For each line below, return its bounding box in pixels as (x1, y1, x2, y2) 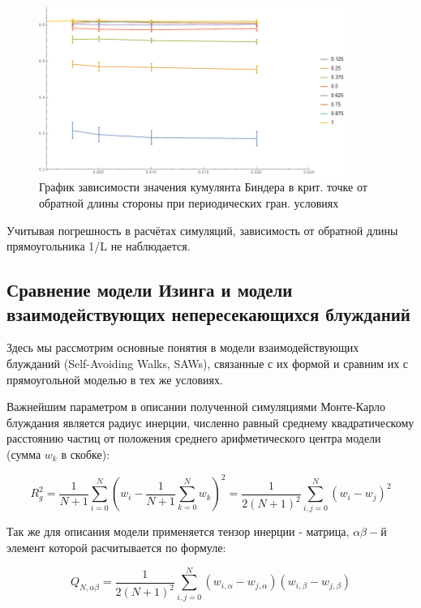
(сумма (6, 446, 41, 462)
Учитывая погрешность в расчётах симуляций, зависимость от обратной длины (6, 221, 398, 238)
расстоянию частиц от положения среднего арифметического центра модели (6, 430, 381, 447)
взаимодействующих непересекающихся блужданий (6, 301, 410, 326)
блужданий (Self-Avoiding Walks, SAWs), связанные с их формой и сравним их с (6, 355, 409, 372)
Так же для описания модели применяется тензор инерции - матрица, (6, 523, 350, 540)
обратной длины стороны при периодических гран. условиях (39, 195, 339, 212)
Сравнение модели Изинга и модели (6, 277, 293, 302)
